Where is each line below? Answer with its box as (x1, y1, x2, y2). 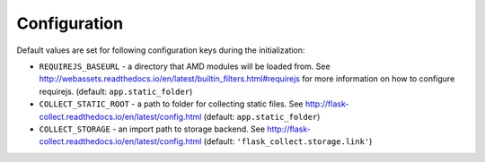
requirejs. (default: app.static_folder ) (39, 86, 193, 97)
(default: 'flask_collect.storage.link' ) (203, 136, 373, 147)
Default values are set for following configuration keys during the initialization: (16, 45, 305, 55)
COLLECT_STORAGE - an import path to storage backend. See (39, 124, 265, 134)
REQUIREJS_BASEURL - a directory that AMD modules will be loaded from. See (39, 61, 331, 72)
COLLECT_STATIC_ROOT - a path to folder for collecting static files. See (39, 98, 304, 109)
